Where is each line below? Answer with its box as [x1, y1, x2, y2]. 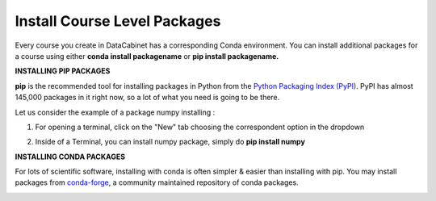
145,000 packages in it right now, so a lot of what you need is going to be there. [15, 93, 280, 103]
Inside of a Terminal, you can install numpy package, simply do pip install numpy [35, 137, 306, 147]
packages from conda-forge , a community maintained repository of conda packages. [15, 178, 299, 187]
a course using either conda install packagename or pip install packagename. [15, 51, 279, 61]
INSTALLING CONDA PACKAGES [15, 152, 125, 161]
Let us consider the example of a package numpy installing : [15, 107, 216, 117]
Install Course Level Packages [15, 12, 221, 30]
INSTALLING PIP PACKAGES [15, 66, 111, 76]
